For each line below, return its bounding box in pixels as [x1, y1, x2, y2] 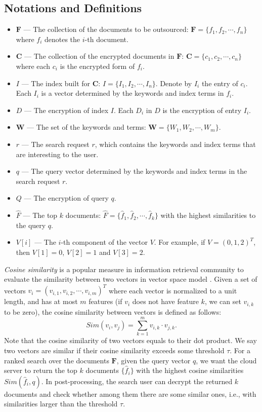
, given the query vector [116, 355, 191, 365]
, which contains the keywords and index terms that [95, 138, 256, 149]
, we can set [204, 296, 241, 307]
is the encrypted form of [60, 60, 135, 71]
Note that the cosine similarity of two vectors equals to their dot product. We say [4, 335, 257, 346]
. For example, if [154, 237, 205, 247]
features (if [89, 296, 122, 307]
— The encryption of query [24, 193, 109, 203]
